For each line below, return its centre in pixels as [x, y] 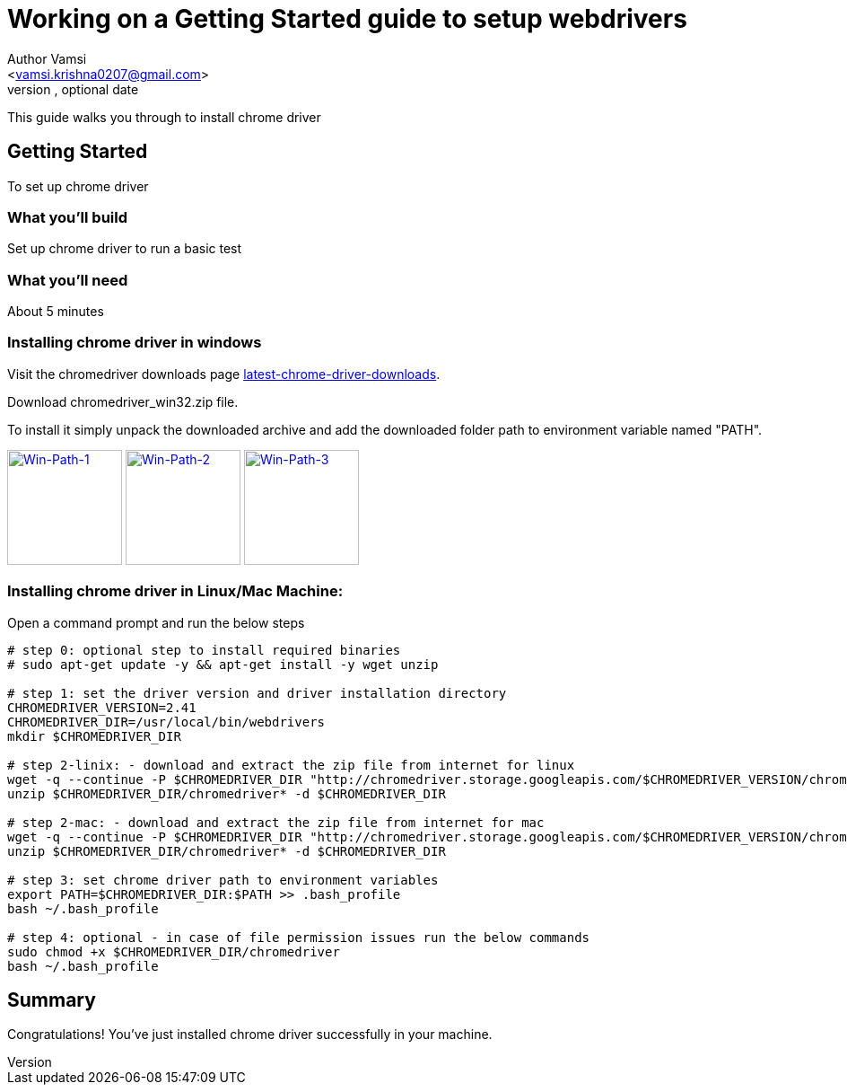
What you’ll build [68, 217]
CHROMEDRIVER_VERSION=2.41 [102, 707]
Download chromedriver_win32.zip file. [123, 401]
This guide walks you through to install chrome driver [164, 117]
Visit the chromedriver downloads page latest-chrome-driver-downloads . [224, 374]
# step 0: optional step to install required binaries [204, 650]
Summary [52, 1000]
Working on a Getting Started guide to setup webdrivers [347, 19]
